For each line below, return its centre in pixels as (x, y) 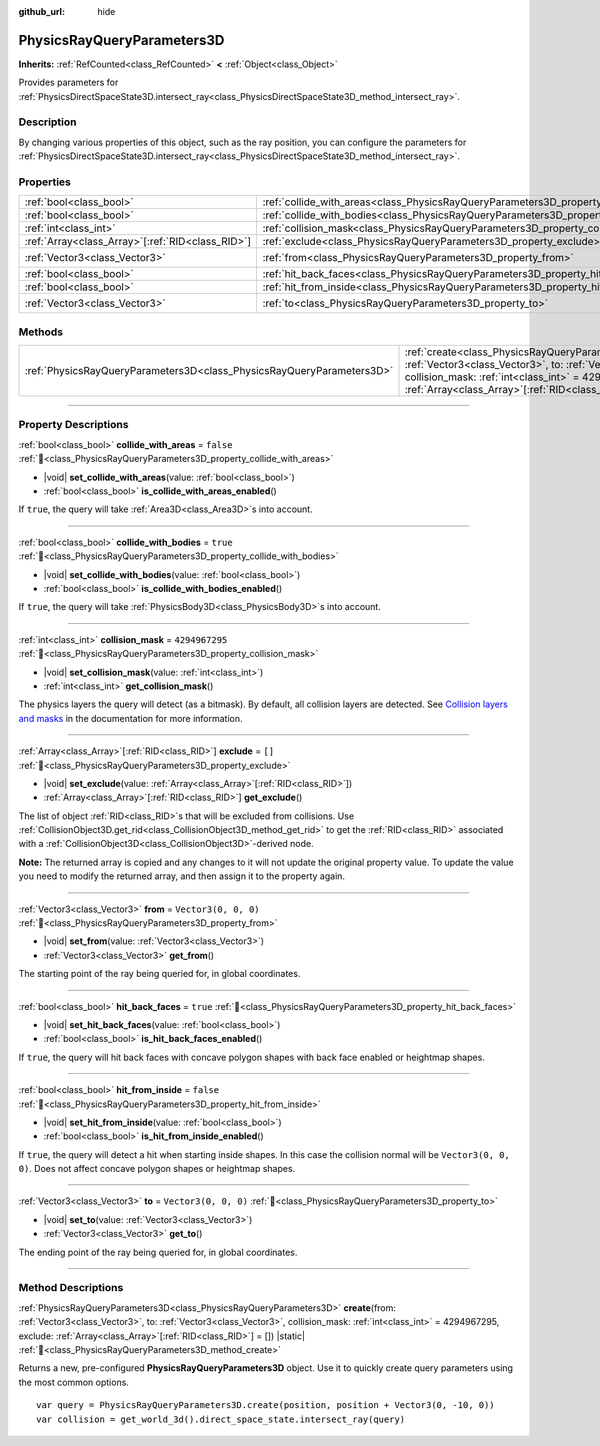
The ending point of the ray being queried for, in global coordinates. (158, 1252)
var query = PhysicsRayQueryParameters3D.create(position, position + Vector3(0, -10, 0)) (265, 1405)
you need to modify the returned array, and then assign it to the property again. (181, 876)
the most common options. (74, 1382)
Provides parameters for (68, 82)
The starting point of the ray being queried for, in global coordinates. (159, 974)
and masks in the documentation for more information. (131, 718)
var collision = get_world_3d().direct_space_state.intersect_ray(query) (221, 1419)
